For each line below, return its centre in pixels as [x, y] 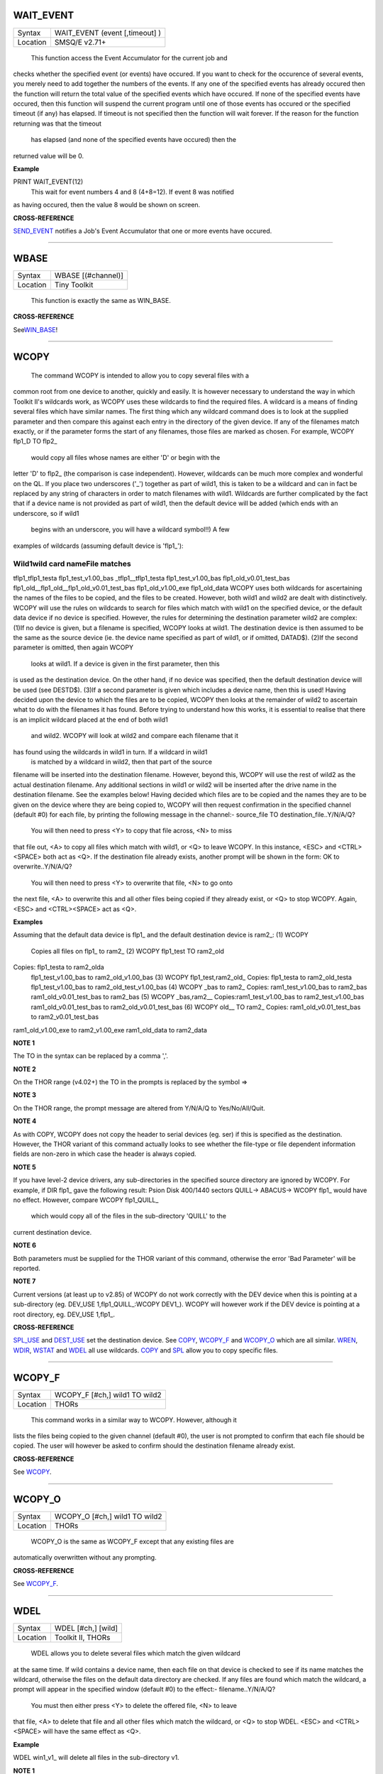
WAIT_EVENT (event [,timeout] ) [108, 33]
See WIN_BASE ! [35, 329]
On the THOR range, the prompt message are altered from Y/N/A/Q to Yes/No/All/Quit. [139, 1108]
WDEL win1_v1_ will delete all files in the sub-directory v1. [96, 1758]
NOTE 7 [24, 1282]
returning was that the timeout [57, 123]
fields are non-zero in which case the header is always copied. [105, 1154]
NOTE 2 [24, 1069]
